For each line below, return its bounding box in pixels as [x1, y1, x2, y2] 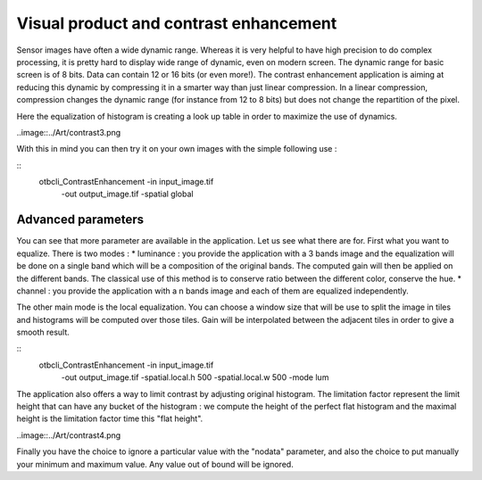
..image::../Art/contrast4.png [16, 429, 121, 441]
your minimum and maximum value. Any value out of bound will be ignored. [16, 459, 294, 469]
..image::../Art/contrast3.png [16, 127, 121, 137]
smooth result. [16, 327, 71, 338]
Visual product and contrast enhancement [16, 13, 337, 33]
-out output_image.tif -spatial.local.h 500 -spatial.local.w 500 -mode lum [61, 372, 329, 383]
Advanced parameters [16, 212, 145, 228]
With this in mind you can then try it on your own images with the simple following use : [16, 144, 337, 154]
